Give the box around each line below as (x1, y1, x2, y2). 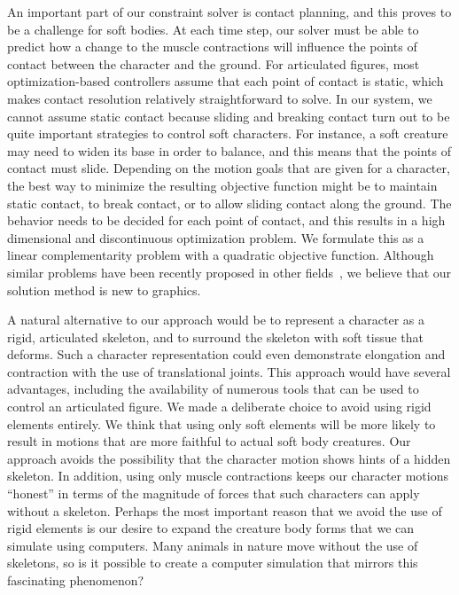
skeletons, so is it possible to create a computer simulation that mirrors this (7, 553, 418, 572)
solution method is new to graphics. (7, 280, 201, 299)
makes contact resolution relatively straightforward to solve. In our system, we (7, 89, 432, 107)
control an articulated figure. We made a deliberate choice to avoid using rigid (7, 397, 432, 416)
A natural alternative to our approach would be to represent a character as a (7, 310, 425, 329)
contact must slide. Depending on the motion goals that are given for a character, (7, 159, 450, 177)
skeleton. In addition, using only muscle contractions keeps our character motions (7, 466, 448, 485)
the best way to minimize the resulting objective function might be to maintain (7, 176, 438, 194)
